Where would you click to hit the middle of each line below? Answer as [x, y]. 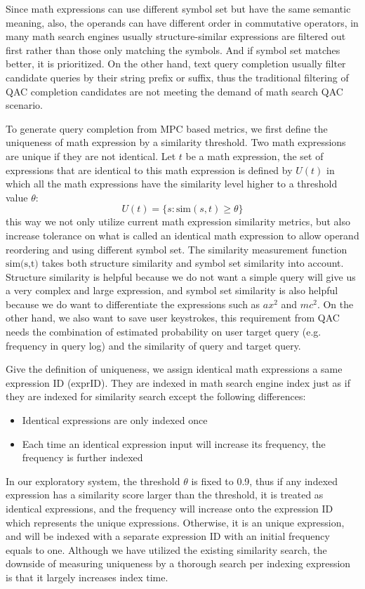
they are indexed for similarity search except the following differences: [156, 396]
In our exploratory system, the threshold [93, 481]
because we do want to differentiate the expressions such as [133, 304]
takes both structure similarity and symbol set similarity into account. [193, 263]
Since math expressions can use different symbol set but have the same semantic [178, 8]
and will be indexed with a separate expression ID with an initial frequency [168, 536]
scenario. [25, 105]
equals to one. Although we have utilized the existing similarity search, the [166, 549]
